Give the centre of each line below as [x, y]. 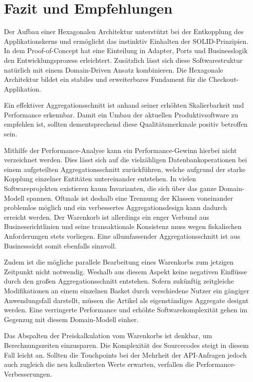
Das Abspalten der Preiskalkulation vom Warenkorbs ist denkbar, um [108, 335]
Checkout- [224, 79]
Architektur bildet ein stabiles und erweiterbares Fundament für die [105, 79]
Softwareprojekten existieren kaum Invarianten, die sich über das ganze [110, 188]
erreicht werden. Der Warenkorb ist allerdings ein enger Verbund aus [107, 217]
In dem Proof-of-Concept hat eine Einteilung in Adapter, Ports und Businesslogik [126, 50]
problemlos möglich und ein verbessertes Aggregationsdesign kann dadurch [116, 207]
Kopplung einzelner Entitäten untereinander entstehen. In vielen [100, 179]
